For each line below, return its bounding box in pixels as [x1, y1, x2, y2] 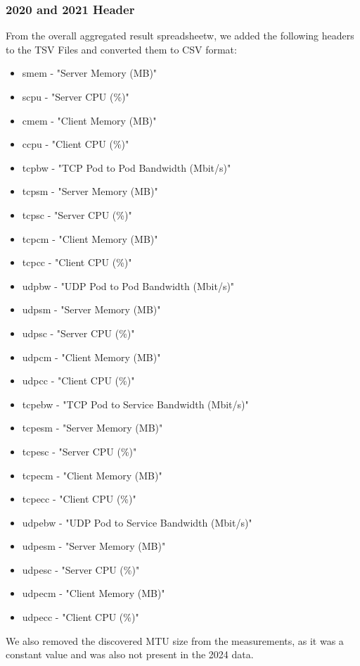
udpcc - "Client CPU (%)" [22, 373, 135, 388]
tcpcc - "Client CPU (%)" [22, 255, 132, 270]
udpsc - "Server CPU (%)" [22, 325, 135, 340]
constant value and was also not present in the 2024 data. [6, 647, 254, 662]
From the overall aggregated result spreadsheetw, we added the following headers [6, 28, 354, 43]
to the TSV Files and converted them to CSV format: [6, 42, 237, 56]
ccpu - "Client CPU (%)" [22, 137, 129, 151]
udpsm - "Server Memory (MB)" [22, 302, 161, 317]
